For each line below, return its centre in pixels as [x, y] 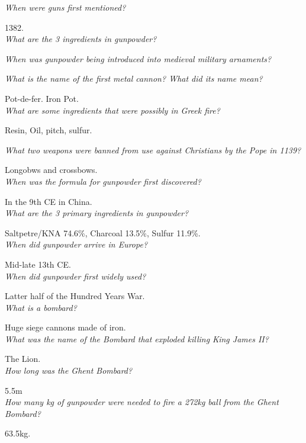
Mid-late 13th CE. [38, 264]
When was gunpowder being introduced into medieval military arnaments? [138, 58]
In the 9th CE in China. [49, 201]
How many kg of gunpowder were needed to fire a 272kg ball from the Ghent [142, 402]
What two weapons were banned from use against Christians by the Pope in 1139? [153, 150]
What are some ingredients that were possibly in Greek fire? [112, 110]
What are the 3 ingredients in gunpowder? [81, 39]
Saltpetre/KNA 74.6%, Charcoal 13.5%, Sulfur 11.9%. [103, 232]
